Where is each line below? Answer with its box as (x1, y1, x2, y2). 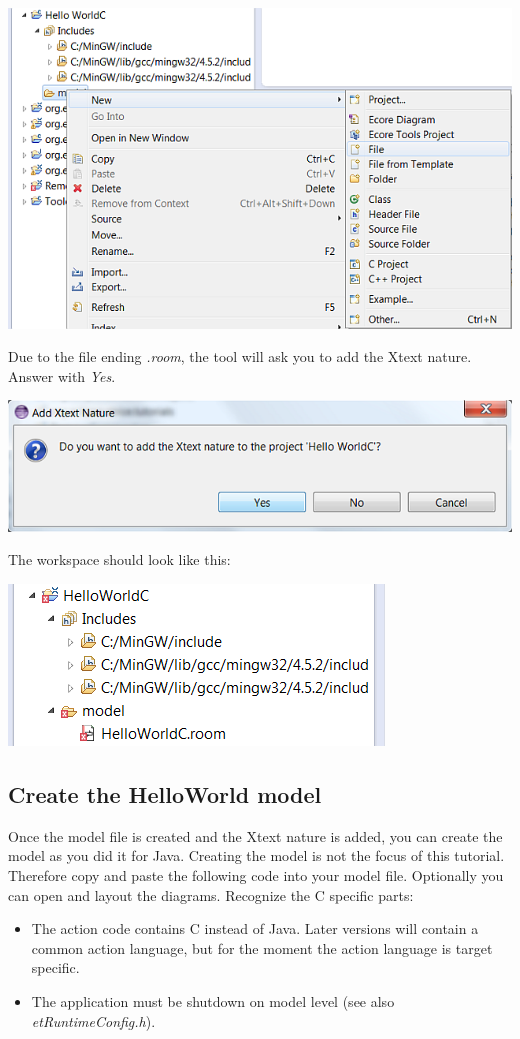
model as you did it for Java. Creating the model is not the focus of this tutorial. (8, 845, 505, 866)
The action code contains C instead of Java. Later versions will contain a (31, 918, 479, 939)
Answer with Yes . (8, 365, 116, 386)
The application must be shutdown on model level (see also (31, 990, 395, 1011)
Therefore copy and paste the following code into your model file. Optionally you (8, 864, 504, 885)
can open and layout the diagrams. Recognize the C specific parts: (8, 884, 414, 905)
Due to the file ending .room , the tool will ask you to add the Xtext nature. (8, 346, 472, 367)
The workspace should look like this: (8, 549, 231, 570)
